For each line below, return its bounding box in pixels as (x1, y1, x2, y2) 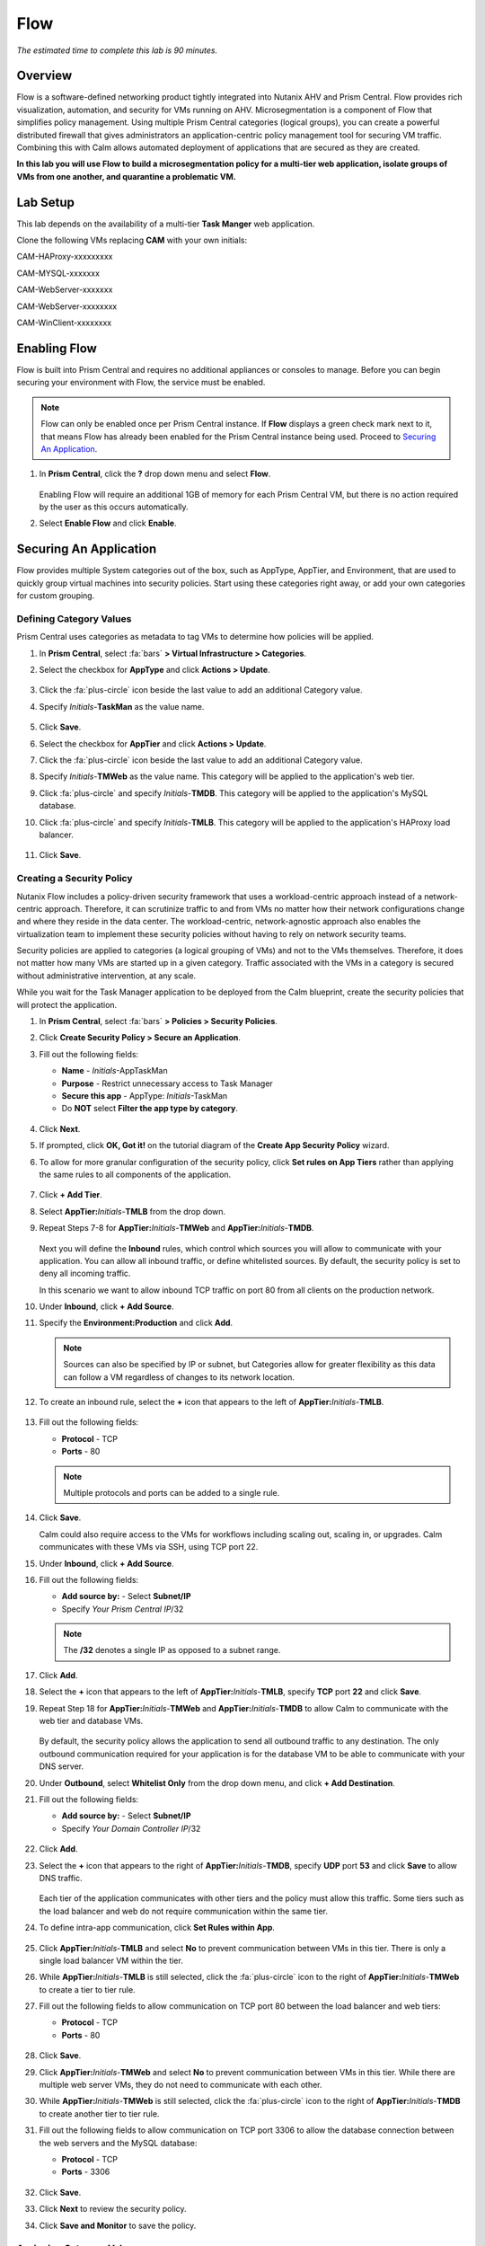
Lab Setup (16, 194, 75, 210)
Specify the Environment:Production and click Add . (39, 1317, 234, 1329)
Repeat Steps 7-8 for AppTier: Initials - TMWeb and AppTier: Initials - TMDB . (39, 1223, 314, 1234)
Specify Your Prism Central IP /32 (61, 1604, 184, 1614)
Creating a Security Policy (16, 872, 134, 885)
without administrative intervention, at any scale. (16, 970, 197, 981)
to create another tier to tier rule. (39, 2108, 160, 2119)
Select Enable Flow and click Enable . (39, 517, 177, 529)
